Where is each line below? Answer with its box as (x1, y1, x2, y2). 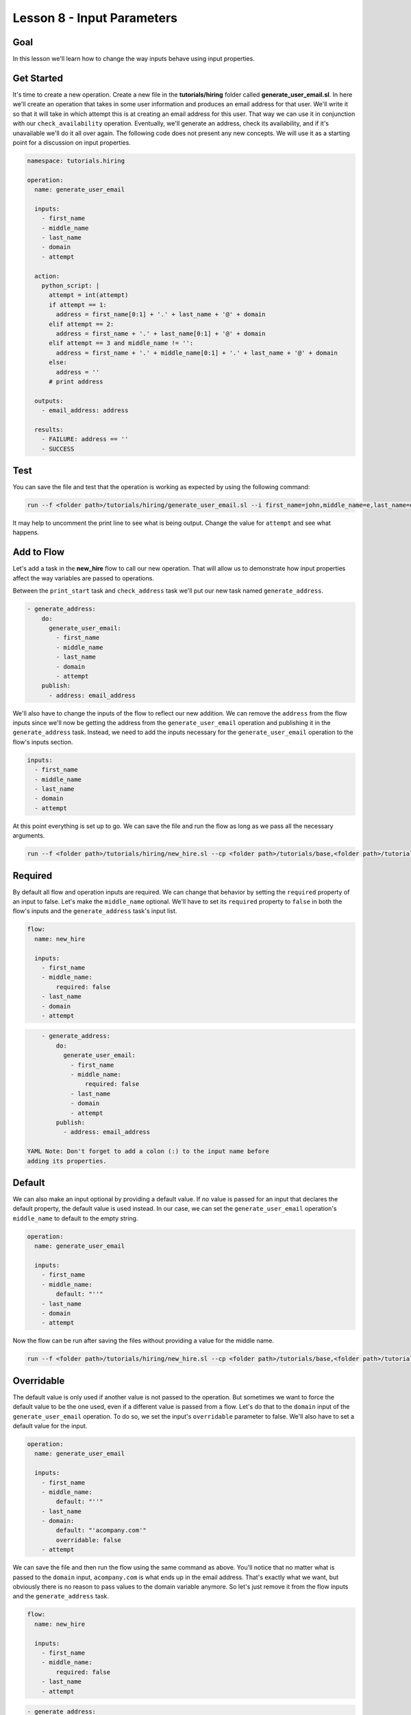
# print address (49, 377, 103, 386)
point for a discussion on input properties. (12, 138, 132, 147)
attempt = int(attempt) (49, 292, 129, 299)
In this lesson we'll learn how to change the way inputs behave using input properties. (12, 55, 255, 63)
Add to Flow (12, 546, 65, 558)
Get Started (12, 72, 63, 84)
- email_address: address (41, 407, 129, 414)
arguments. (12, 831, 45, 840)
